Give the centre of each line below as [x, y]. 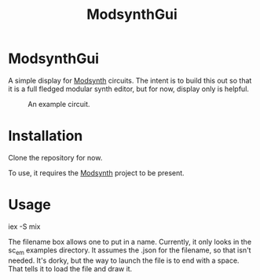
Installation [46, 136]
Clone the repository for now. [55, 157]
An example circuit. [59, 104]
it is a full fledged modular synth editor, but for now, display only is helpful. [129, 89]
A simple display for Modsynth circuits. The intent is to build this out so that [130, 80]
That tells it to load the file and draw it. [70, 268]
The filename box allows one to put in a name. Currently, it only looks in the [130, 241]
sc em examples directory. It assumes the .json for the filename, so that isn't [130, 251]
